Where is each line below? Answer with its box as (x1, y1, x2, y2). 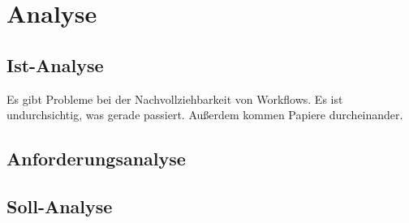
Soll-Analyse (6, 193, 113, 218)
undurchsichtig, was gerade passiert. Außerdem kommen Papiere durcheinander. (6, 106, 403, 123)
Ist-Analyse (6, 52, 104, 77)
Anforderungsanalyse (6, 146, 186, 171)
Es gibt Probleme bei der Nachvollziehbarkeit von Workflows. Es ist (6, 90, 343, 107)
